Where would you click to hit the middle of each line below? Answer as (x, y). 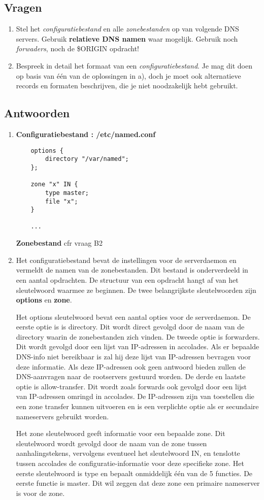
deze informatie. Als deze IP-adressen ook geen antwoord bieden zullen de (131, 366)
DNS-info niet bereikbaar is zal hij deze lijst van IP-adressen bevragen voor (133, 357)
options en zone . (44, 300)
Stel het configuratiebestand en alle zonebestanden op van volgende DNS (127, 29)
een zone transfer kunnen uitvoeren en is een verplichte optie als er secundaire (137, 406)
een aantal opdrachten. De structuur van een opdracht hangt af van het (127, 279)
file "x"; (62, 201)
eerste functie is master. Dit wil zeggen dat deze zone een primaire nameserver (138, 483)
